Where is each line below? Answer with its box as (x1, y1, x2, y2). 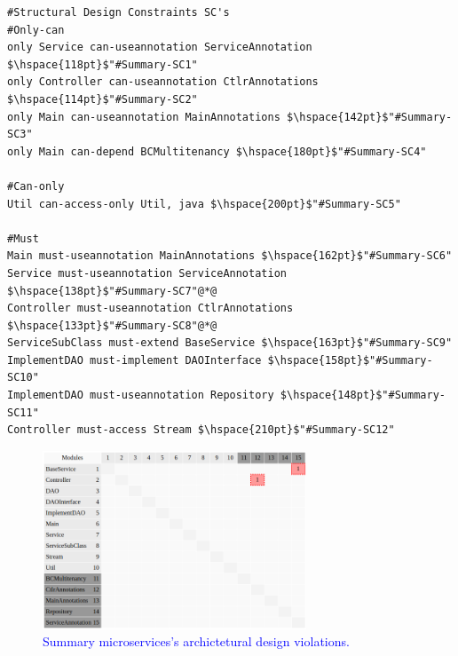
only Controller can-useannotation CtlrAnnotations (7, 75, 319, 89)
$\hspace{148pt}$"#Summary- (280, 389, 446, 402)
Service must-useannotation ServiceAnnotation (7, 266, 287, 280)
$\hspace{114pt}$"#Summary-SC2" (7, 92, 198, 106)
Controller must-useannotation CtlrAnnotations (7, 302, 294, 315)
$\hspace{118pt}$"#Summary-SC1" (7, 58, 198, 71)
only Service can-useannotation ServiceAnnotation (7, 41, 312, 54)
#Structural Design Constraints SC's (7, 6, 230, 19)
